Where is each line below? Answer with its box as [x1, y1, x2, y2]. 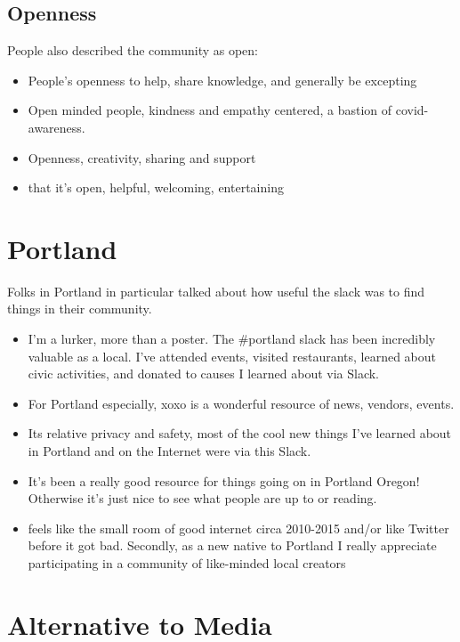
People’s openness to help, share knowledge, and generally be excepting [28, 70, 417, 89]
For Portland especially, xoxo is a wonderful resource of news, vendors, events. [28, 394, 455, 412]
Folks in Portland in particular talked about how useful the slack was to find [7, 281, 425, 300]
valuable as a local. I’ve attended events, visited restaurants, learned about [28, 346, 437, 365]
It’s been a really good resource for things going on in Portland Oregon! [28, 471, 420, 490]
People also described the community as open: [7, 41, 259, 60]
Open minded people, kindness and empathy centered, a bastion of [28, 101, 392, 119]
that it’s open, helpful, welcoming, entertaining [28, 178, 284, 197]
